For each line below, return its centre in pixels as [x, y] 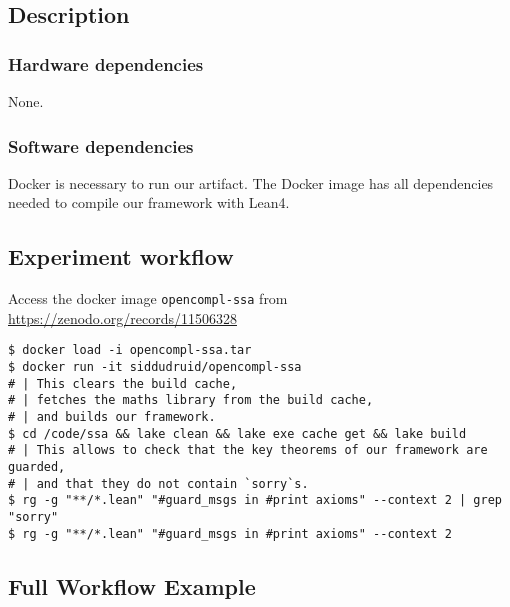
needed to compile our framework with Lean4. [149, 202]
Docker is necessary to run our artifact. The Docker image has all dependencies [251, 182]
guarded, [37, 467]
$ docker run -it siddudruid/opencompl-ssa [155, 367]
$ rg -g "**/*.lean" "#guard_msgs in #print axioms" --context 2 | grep [255, 500]
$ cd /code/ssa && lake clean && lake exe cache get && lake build [237, 433]
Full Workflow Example [132, 585]
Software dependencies [101, 145]
